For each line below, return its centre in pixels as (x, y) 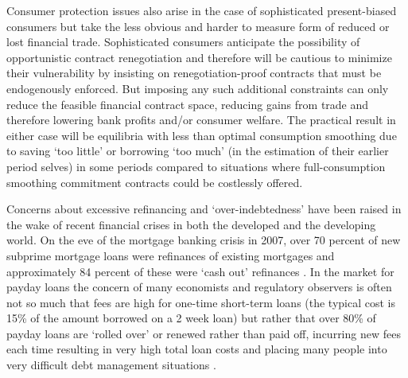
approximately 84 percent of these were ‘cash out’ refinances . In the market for (200, 271)
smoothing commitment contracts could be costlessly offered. (155, 182)
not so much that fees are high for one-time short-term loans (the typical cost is (201, 302)
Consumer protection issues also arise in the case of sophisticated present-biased (202, 10)
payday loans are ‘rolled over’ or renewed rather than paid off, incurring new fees (204, 333)
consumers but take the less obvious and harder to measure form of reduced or (198, 26)
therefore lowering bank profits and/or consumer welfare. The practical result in (201, 120)
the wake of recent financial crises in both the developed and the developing (191, 224)
